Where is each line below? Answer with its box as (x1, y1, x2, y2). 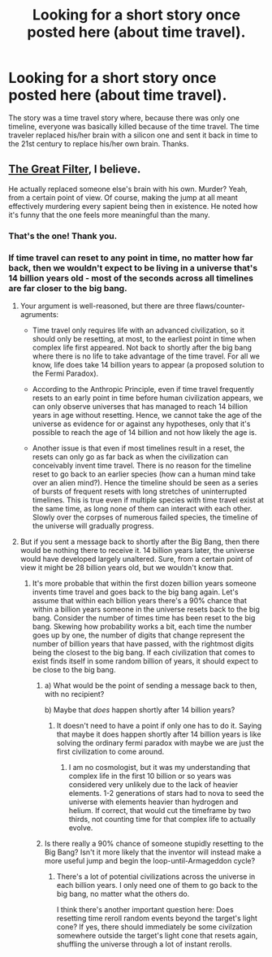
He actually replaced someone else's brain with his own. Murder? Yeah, (8, 184, 248, 194)
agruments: (19, 309, 59, 319)
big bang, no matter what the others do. (56, 889, 190, 898)
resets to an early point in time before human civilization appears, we (32, 393, 264, 402)
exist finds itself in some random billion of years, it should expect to (32, 656, 258, 666)
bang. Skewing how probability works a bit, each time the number (32, 621, 253, 631)
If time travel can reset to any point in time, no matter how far (8, 252, 253, 263)
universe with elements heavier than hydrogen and (68, 797, 239, 807)
